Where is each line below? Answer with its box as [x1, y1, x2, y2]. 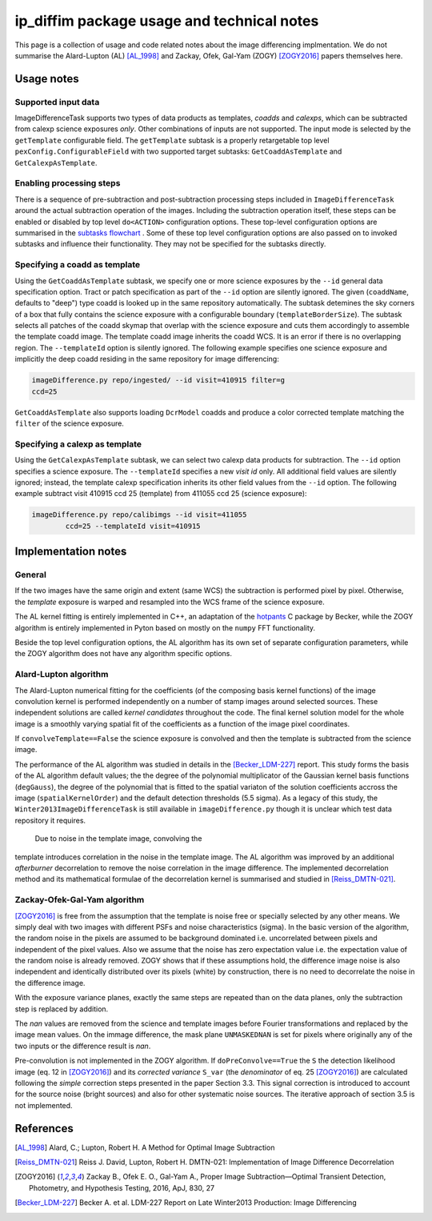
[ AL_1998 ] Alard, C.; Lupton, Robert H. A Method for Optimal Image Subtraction [14, 1143, 275, 1152]
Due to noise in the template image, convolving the [34, 834, 202, 843]
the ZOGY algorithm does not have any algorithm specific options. [14, 649, 232, 659]
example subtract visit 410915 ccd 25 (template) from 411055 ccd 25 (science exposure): [14, 489, 307, 498]
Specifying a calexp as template [14, 438, 142, 450]
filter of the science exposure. [14, 418, 124, 428]
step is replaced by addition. [14, 1004, 109, 1014]
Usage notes [14, 72, 79, 86]
